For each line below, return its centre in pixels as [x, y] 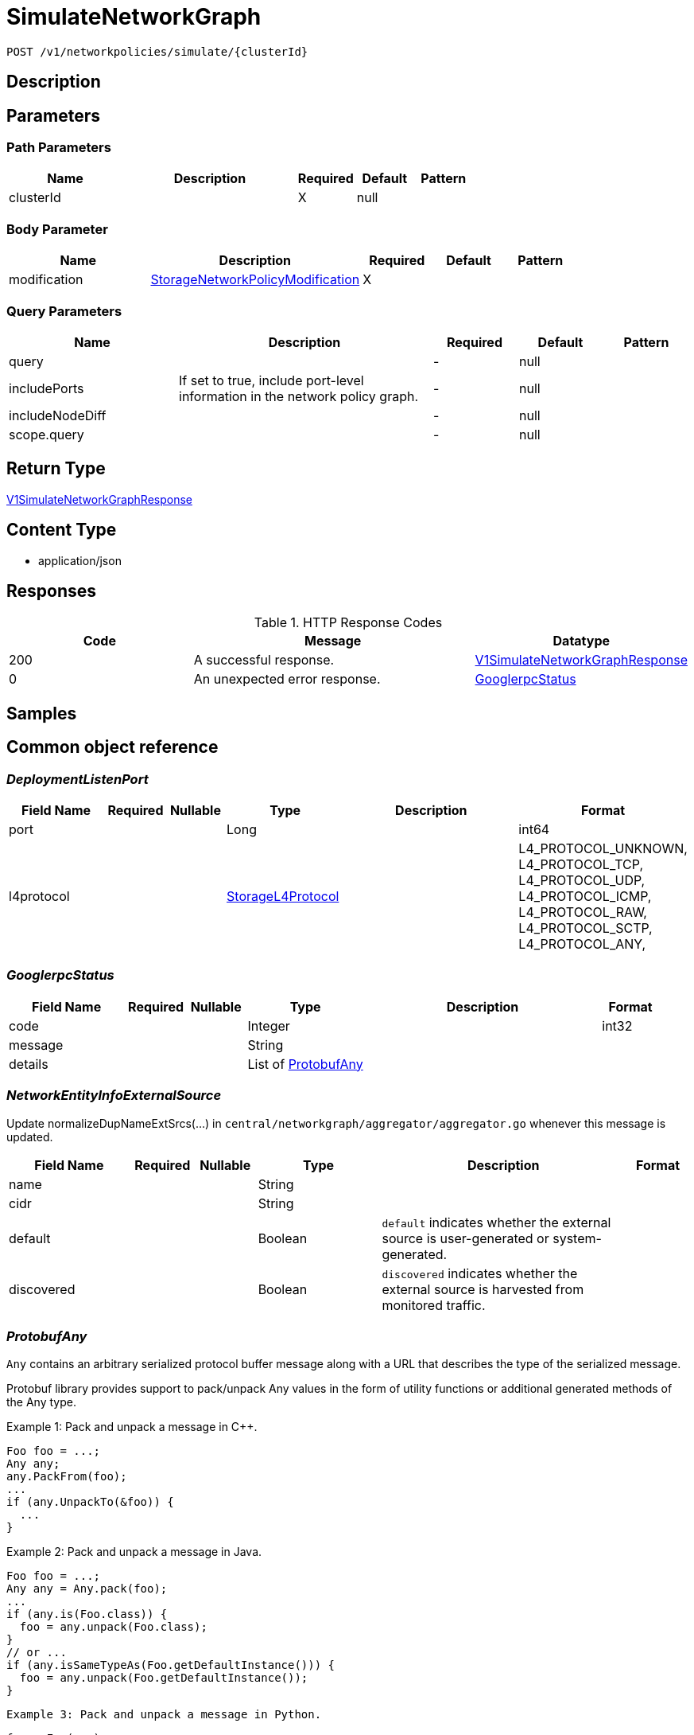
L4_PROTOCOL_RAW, [583, 912]
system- [577, 1238]
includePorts [47, 388]
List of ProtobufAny [305, 1064]
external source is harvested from [483, 1289]
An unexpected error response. [287, 679]
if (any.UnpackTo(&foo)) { [90, 1502]
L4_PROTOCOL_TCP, [581, 865]
